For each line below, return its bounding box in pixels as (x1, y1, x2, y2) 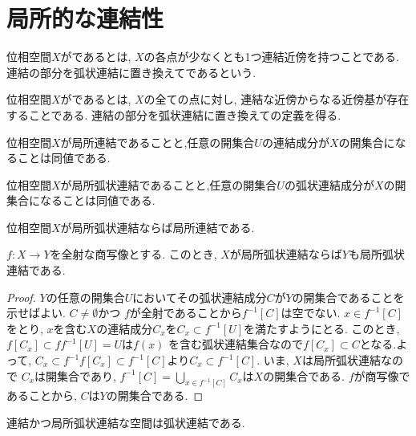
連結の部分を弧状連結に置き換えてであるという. (6, 63, 256, 80)
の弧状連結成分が (284, 176, 374, 193)
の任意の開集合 (46, 288, 125, 305)
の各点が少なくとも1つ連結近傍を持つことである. (143, 48, 399, 65)
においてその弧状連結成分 (132, 288, 267, 305)
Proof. (6, 288, 36, 305)
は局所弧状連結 (301, 352, 381, 369)
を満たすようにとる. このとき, (244, 320, 400, 336)
